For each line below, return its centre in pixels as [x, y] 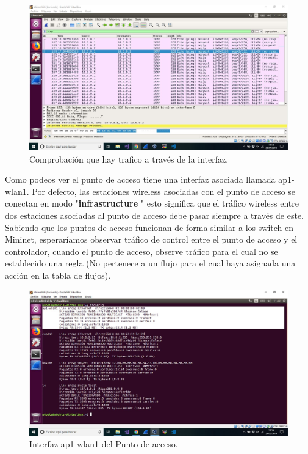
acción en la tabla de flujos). [58, 275]
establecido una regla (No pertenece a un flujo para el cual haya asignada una [150, 263]
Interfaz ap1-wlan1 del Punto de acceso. [104, 444]
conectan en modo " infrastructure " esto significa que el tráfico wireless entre [152, 203]
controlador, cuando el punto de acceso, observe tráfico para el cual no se [141, 251]
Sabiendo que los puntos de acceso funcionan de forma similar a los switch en [149, 227]
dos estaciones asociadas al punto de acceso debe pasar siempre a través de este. [154, 215]
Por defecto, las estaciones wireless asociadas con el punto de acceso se [164, 191]
